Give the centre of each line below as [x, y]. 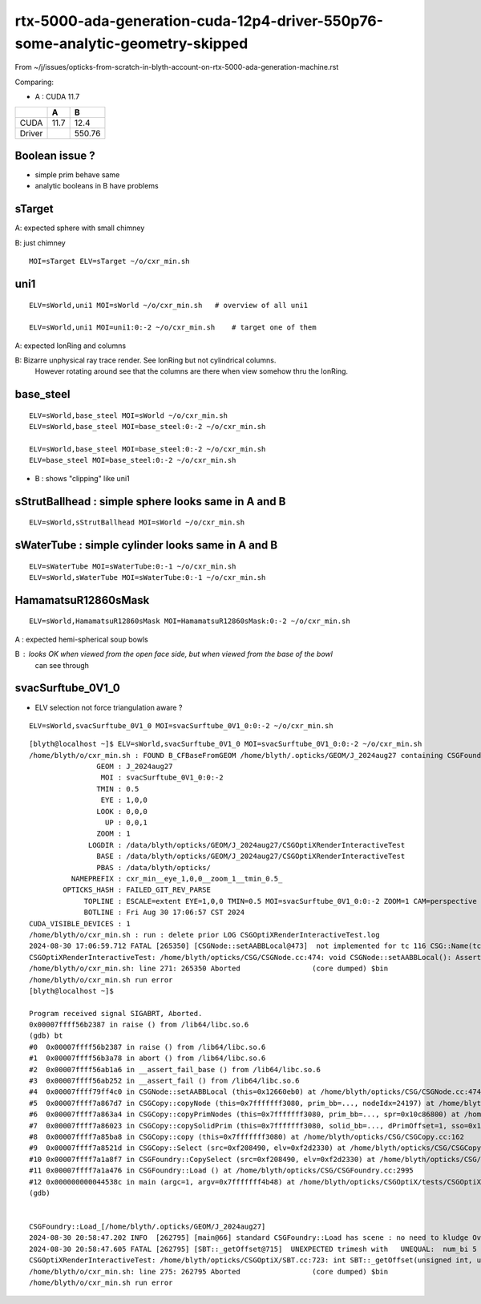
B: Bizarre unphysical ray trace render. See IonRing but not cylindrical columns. [146, 360]
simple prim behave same [77, 175]
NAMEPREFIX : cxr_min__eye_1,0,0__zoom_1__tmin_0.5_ [177, 879]
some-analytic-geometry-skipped [131, 43]
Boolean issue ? [55, 155]
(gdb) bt [46, 1036]
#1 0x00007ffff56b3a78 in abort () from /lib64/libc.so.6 [148, 1058]
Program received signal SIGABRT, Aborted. [116, 1013]
